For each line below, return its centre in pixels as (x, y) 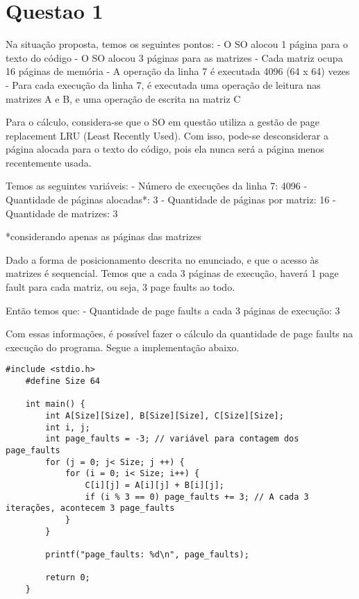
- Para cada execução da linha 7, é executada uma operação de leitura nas (163, 84)
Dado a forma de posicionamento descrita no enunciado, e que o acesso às (162, 259)
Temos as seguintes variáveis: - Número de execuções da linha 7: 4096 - (157, 186)
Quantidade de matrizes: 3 (62, 213)
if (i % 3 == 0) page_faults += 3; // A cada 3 (197, 497)
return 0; (68, 578)
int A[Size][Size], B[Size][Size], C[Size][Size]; (165, 416)
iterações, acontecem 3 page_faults (90, 508)
